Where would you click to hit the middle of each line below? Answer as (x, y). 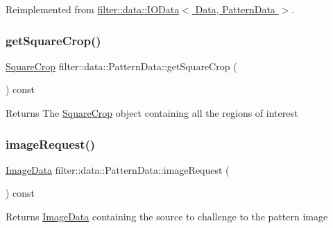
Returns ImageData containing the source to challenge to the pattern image (167, 216)
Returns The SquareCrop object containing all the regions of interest (152, 113)
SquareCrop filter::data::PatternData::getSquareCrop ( (121, 66)
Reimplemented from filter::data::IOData (93, 9)
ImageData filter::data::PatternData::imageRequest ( (118, 169)
